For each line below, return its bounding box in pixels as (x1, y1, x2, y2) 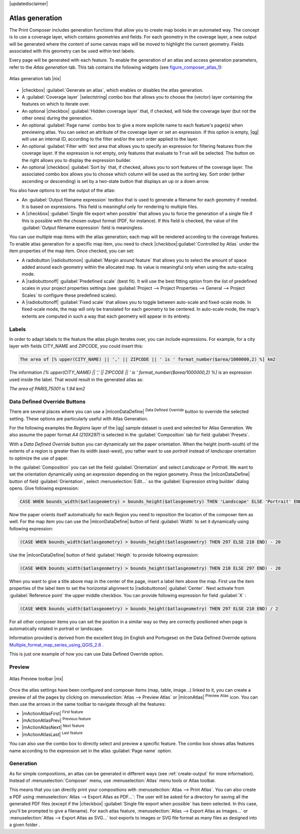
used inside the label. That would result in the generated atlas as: (9, 376, 143, 382)
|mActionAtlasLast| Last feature (21, 731, 82, 737)
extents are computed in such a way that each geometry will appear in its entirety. (21, 313, 191, 319)
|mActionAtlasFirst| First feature (21, 709, 83, 716)
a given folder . (9, 822, 40, 828)
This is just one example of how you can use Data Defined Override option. (9, 651, 164, 657)
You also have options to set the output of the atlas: (9, 187, 115, 193)
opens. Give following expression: (9, 485, 79, 491)
